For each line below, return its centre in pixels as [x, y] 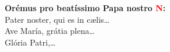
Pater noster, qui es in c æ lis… [57, 19]
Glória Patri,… [30, 42]
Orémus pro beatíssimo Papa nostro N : [85, 8]
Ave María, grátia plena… [50, 31]
